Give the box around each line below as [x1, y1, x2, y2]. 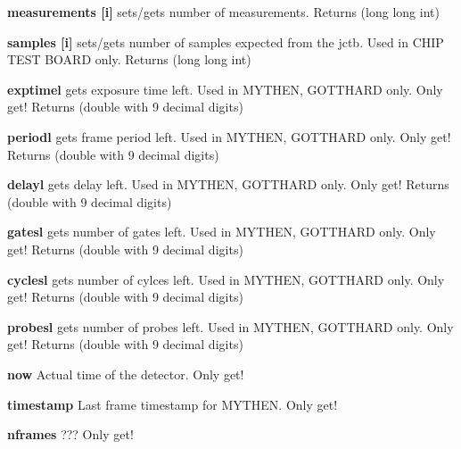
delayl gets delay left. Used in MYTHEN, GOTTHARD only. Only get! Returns [7, 175, 449, 194]
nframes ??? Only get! [7, 425, 134, 444]
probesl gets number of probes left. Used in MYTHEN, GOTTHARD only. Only [7, 317, 454, 336]
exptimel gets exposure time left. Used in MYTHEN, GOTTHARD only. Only [7, 79, 443, 98]
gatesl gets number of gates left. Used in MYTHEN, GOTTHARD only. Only [7, 222, 436, 241]
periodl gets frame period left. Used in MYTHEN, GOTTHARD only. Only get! [7, 127, 451, 146]
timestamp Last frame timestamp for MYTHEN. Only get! [7, 395, 338, 413]
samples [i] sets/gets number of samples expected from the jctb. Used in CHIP [7, 32, 444, 51]
